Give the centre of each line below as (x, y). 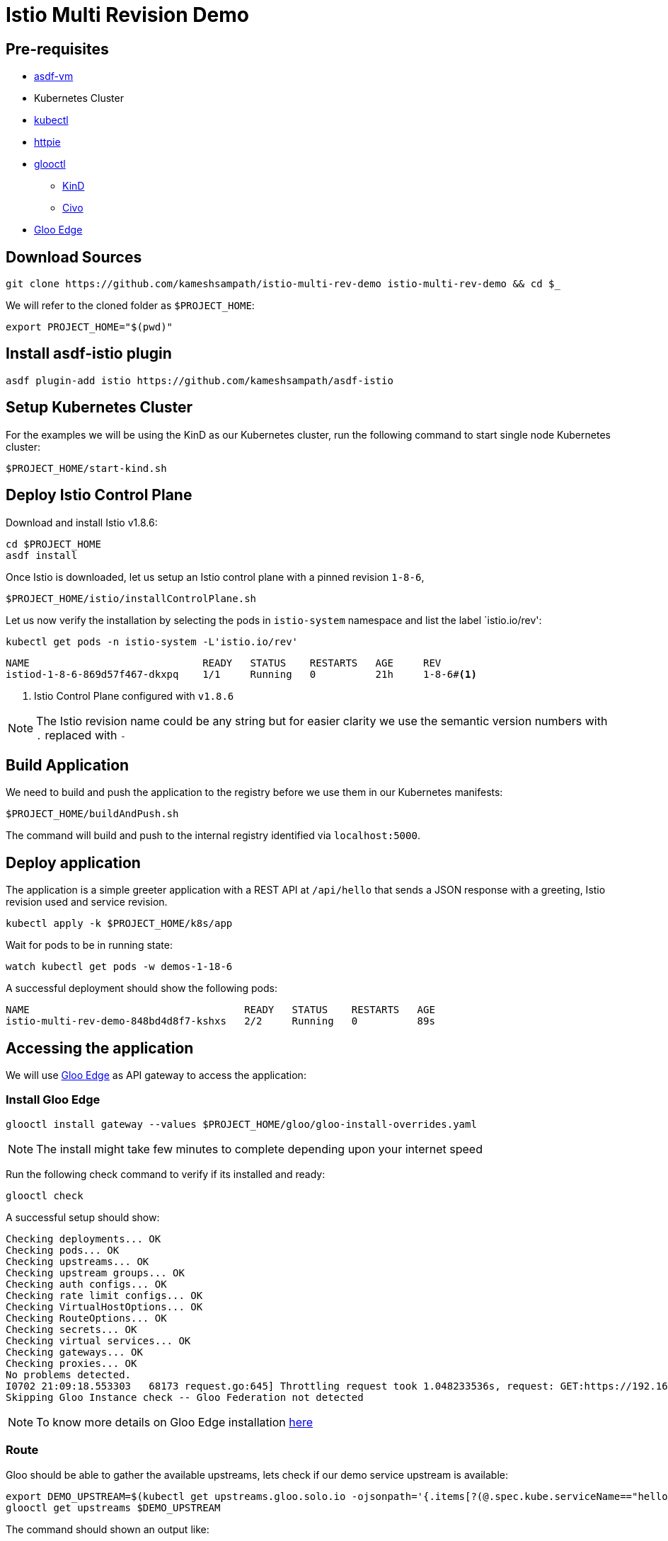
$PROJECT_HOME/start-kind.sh (86, 468)
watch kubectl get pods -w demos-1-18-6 (119, 967)
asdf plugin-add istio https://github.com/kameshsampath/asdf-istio (200, 380)
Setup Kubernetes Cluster (99, 408)
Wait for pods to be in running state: (89, 945)
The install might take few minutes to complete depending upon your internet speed (259, 1149)
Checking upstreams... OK (77, 1261)
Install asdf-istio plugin (89, 354)
